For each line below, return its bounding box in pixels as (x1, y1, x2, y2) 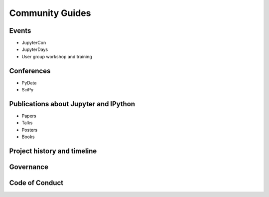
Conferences (9, 66, 51, 75)
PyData (21, 80, 37, 86)
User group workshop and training (21, 53, 92, 59)
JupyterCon (21, 40, 46, 46)
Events (9, 26, 31, 35)
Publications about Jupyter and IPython (9, 100, 135, 108)
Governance (9, 163, 48, 172)
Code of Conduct (9, 179, 64, 187)
